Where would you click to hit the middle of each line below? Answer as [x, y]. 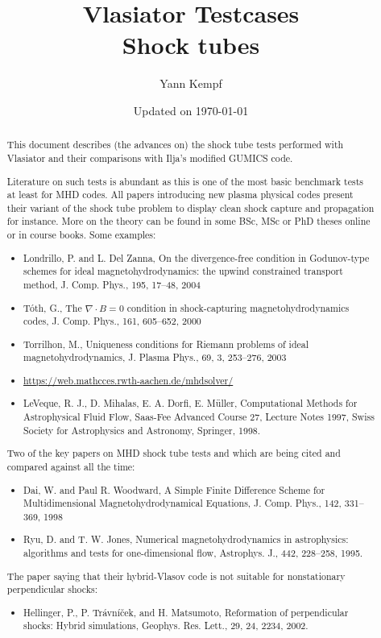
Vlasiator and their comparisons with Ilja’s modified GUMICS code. [150, 157]
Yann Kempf [191, 83]
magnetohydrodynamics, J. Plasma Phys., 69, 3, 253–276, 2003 [155, 357]
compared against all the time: [71, 466]
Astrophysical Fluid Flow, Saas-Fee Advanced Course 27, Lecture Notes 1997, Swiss [199, 417]
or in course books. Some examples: [81, 235]
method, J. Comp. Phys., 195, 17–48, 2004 [112, 284]
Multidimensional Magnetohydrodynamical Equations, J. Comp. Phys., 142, [182, 503]
